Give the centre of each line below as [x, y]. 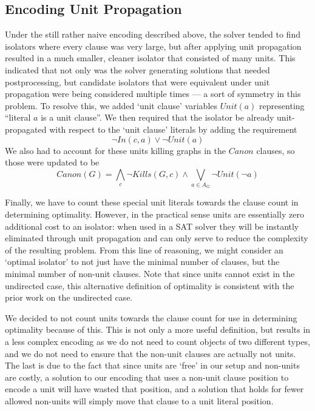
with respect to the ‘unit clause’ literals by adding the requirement [173, 129]
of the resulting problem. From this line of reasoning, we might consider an [144, 249]
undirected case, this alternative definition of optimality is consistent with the [150, 285]
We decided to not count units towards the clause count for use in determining [151, 317]
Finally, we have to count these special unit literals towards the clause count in [152, 202]
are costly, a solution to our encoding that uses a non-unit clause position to [147, 377]
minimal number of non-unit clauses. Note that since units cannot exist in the [150, 274]
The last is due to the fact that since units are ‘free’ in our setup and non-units [152, 365]
